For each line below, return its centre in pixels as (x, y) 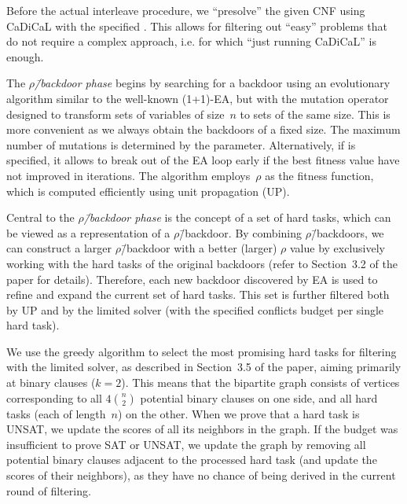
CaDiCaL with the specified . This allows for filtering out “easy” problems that (197, 26)
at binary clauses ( (51, 383)
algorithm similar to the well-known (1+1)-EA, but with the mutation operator (198, 98)
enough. (25, 56)
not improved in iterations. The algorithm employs (128, 175)
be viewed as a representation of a (88, 232)
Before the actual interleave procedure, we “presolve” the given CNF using (186, 10)
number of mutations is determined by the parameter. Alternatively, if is (181, 144)
